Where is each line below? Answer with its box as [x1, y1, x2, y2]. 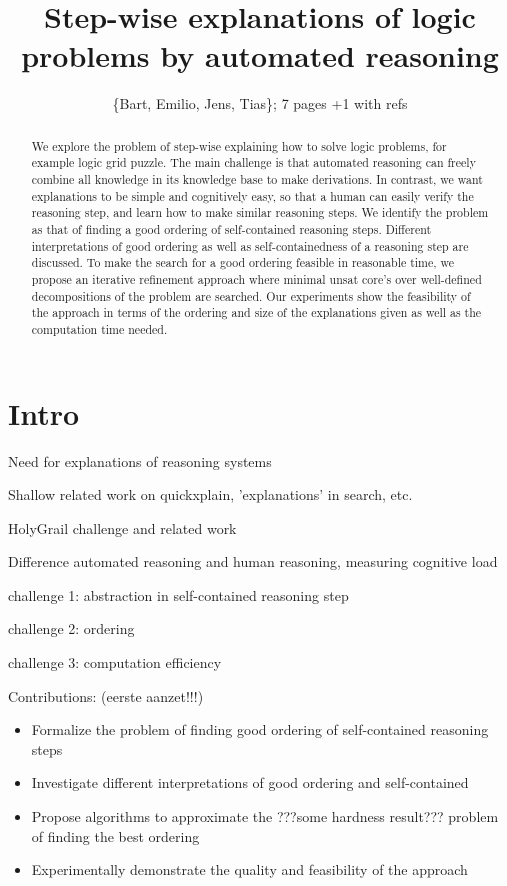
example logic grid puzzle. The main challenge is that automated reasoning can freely [31, 154, 476, 171]
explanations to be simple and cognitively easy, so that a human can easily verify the [31, 187, 474, 204]
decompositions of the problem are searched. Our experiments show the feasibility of [31, 287, 471, 304]
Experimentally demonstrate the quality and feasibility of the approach [31, 859, 468, 880]
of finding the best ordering [31, 825, 200, 846]
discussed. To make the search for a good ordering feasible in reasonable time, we [31, 254, 455, 271]
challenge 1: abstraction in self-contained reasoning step [8, 584, 349, 605]
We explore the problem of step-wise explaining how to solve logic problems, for [31, 137, 447, 154]
